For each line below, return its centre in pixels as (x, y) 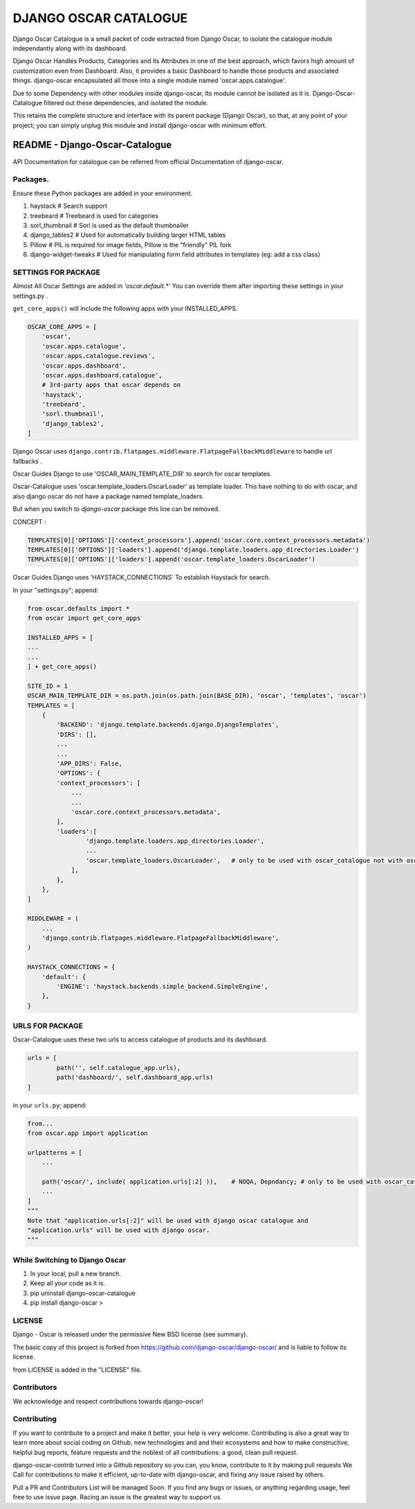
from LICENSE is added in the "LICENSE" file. (77, 1369)
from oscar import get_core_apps (84, 618)
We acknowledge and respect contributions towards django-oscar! (108, 1401)
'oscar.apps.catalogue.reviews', (99, 356)
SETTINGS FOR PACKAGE (56, 272)
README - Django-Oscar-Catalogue (92, 145)
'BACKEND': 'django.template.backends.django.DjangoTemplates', (168, 725)
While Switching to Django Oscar (69, 1260)
